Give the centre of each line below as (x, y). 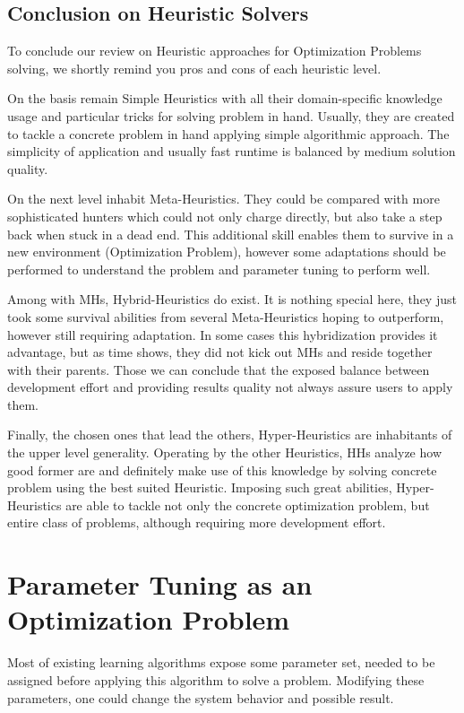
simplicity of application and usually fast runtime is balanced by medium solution (232, 151)
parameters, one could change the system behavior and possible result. (201, 697)
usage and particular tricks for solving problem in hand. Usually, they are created (231, 115)
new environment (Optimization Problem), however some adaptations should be (227, 252)
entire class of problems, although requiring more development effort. (197, 522)
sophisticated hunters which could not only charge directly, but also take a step (225, 216)
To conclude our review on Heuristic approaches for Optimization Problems (215, 51)
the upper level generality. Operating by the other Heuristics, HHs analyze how (224, 452)
